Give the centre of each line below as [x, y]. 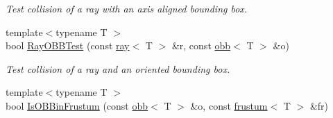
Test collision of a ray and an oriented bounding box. [118, 68]
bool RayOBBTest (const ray [68, 45]
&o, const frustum [229, 105]
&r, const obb [201, 45]
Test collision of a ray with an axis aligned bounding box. [127, 8]
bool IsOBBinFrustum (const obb [77, 105]
